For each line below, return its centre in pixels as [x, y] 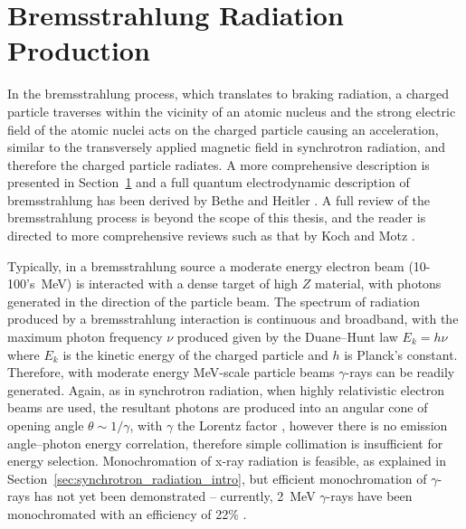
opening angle [46, 425]
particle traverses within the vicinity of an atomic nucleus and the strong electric [232, 111]
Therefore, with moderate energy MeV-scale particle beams [171, 372]
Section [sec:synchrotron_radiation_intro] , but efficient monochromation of [217, 478]
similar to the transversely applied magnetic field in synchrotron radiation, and [226, 147]
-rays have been [369, 496]
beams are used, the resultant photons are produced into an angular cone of [218, 407]
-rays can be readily [400, 372]
